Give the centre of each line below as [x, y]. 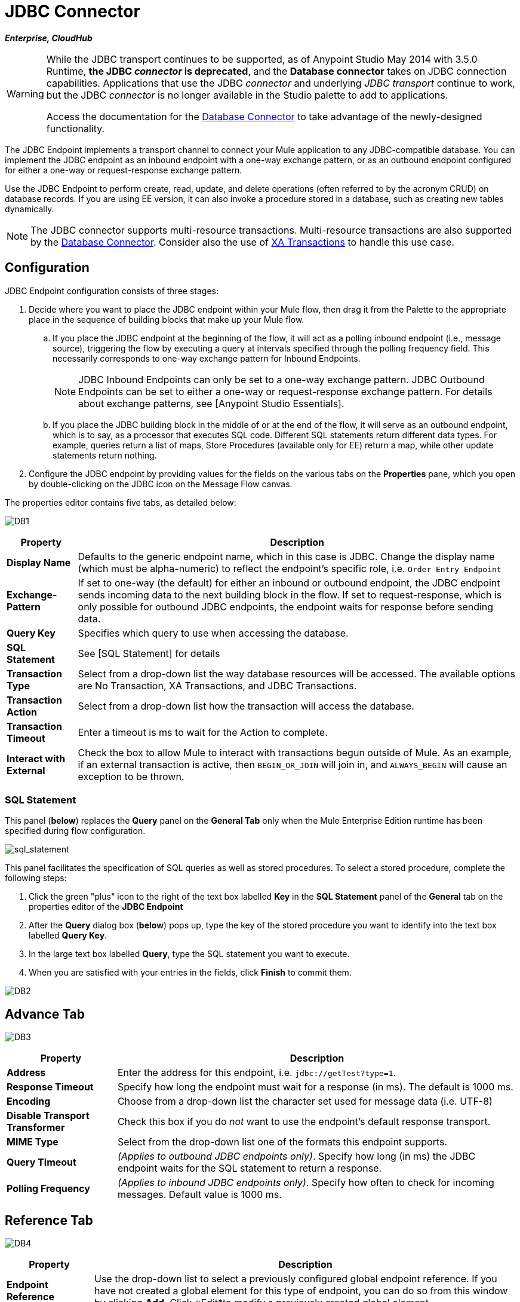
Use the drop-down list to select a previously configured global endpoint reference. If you [296, 1279]
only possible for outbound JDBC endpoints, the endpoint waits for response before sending [286, 606]
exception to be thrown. [131, 776]
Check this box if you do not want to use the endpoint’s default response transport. [304, 1122]
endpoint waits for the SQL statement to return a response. [250, 1168]
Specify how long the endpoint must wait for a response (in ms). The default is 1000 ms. [315, 1087]
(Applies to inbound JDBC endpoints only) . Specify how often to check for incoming [306, 1183]
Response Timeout [50, 1087]
